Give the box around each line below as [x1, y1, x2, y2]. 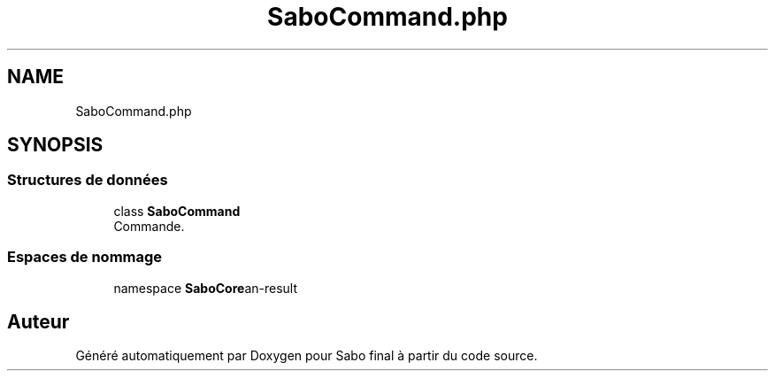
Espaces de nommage [7, 248, 163, 266]
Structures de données [7, 171, 168, 189]
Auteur [7, 310, 70, 333]
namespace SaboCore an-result [113, 280, 297, 296]
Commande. [113, 218, 185, 234]
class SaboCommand [113, 203, 241, 219]
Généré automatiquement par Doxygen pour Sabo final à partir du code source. [75, 348, 538, 364]
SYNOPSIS [7, 134, 104, 157]
